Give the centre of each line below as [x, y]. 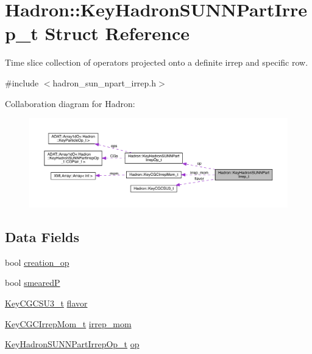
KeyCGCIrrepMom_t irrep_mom [68, 323]
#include [22, 82]
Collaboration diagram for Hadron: [70, 103]
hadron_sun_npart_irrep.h [105, 82]
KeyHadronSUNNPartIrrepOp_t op [72, 344]
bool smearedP [33, 283]
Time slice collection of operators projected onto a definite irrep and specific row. [157, 62]
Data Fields [42, 237]
